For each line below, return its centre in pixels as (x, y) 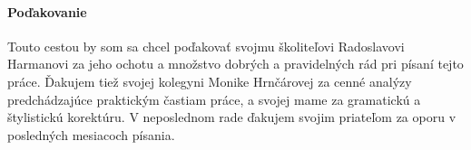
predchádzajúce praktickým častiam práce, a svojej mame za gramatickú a (214, 99)
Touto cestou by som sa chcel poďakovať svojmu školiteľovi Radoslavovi (206, 46)
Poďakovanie (47, 11)
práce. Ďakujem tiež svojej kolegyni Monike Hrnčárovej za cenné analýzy (210, 81)
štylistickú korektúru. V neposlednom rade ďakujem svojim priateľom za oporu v (232, 117)
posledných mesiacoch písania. (91, 134)
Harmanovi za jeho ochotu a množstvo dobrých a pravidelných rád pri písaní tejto (235, 64)
